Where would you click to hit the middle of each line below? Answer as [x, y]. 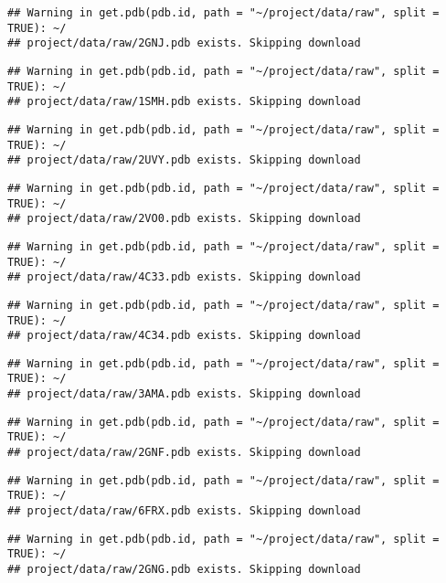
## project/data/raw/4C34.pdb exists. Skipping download [184, 336]
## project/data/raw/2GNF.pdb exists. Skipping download [184, 453]
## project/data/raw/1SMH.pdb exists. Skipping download [184, 102]
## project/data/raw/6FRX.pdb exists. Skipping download [184, 511]
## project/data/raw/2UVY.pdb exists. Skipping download [184, 160]
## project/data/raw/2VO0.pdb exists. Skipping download [184, 219]
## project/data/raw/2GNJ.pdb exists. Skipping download [184, 43]
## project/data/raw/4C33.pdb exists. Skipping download [184, 277]
